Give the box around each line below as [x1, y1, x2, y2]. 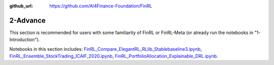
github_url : [9, 3, 33, 9]
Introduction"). [9, 37, 40, 43]
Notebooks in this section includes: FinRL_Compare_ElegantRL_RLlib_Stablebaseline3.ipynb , [9, 46, 202, 52]
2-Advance [9, 16, 46, 25]
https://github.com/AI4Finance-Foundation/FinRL [49, 3, 152, 9]
